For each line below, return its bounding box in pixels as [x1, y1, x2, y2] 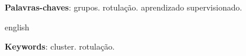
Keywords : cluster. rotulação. [5, 40, 115, 52]
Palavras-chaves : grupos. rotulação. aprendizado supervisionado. [5, 1, 242, 13]
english [5, 20, 30, 33]
